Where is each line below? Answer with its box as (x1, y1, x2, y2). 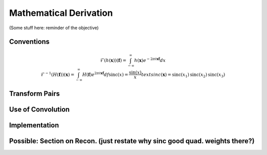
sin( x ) (129, 70, 142, 75)
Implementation (9, 121, 59, 130)
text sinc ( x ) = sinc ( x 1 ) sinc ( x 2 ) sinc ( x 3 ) (141, 72, 225, 79)
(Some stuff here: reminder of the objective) (9, 25, 99, 31)
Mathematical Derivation (9, 7, 113, 18)
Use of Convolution (9, 105, 70, 114)
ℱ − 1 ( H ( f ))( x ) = (40, 71, 75, 77)
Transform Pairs (9, 90, 60, 98)
